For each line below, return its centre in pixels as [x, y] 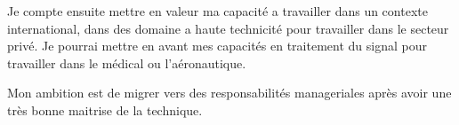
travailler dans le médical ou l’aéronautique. [127, 62]
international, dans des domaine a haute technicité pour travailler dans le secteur [228, 28]
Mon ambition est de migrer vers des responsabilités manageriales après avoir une [229, 93]
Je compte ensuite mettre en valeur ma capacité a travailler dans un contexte [217, 11]
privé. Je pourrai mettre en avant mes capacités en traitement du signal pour [217, 46]
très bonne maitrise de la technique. [105, 109]
